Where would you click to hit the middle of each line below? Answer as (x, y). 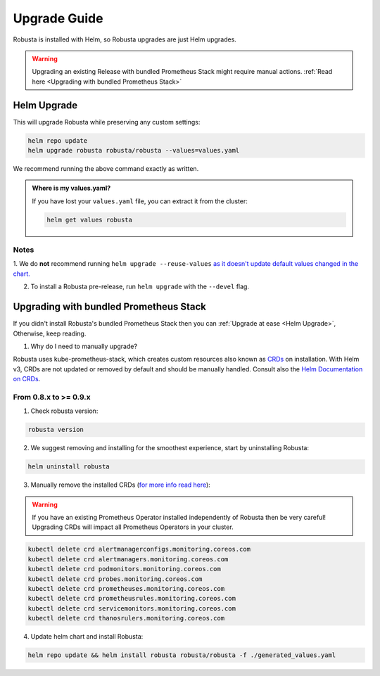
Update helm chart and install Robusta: (87, 637)
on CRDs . (27, 379)
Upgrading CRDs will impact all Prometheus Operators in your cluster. (133, 527)
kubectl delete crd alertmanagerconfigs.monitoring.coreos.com (139, 549)
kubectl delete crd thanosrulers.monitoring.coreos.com (126, 618)
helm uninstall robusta (69, 467)
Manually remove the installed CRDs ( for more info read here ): (120, 485)
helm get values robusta (90, 219)
